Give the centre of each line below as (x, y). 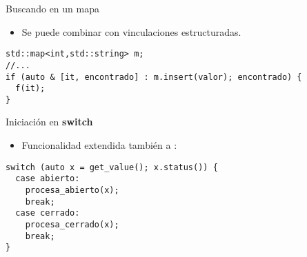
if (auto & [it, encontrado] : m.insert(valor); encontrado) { (154, 77)
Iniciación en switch (49, 122)
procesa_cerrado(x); (72, 224)
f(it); (30, 89)
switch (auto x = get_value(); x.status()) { (112, 167)
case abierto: (48, 179)
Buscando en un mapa (52, 8)
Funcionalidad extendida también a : (99, 145)
